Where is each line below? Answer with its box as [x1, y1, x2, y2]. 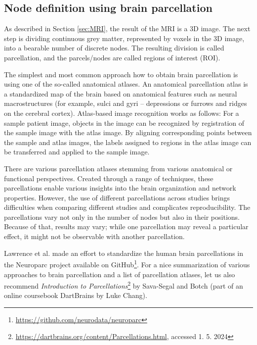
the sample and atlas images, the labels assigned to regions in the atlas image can [4, 137, 252, 147]
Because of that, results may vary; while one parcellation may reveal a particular [4, 221, 249, 232]
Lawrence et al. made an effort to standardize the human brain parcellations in [4, 247, 243, 258]
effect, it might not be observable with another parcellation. [4, 231, 185, 242]
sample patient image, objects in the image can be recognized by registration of [4, 117, 245, 128]
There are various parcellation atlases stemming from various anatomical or [4, 163, 233, 173]
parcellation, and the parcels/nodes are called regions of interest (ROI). [4, 52, 220, 62]
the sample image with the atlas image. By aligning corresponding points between [4, 127, 252, 138]
